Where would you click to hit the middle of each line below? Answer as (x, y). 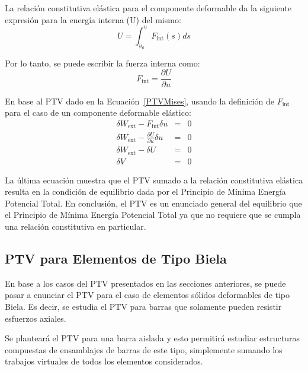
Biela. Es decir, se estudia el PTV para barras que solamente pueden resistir (143, 306)
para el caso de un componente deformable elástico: (98, 112)
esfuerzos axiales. (36, 318)
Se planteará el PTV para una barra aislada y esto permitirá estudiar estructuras (152, 338)
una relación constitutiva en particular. (76, 226)
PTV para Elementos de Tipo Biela (116, 258)
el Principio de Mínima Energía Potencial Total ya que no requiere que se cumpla (153, 215)
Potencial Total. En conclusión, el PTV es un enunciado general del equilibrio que (153, 203)
